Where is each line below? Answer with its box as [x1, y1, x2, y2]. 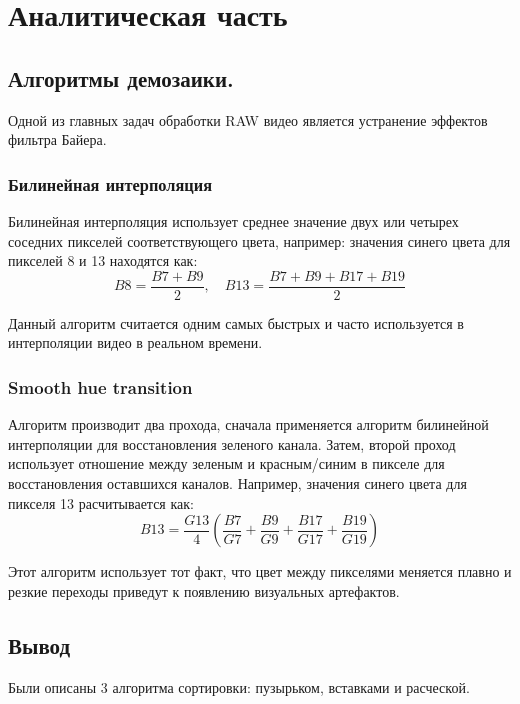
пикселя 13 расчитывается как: [8, 492, 194, 513]
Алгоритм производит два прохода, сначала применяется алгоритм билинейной [8, 414, 489, 435]
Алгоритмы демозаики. [8, 62, 234, 93]
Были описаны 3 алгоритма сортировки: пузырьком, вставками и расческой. [8, 676, 470, 697]
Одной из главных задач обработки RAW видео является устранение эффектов [8, 109, 488, 130]
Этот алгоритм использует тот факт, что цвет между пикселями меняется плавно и [8, 561, 512, 582]
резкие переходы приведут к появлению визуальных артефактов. [8, 580, 400, 601]
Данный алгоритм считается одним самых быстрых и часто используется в [8, 312, 464, 333]
